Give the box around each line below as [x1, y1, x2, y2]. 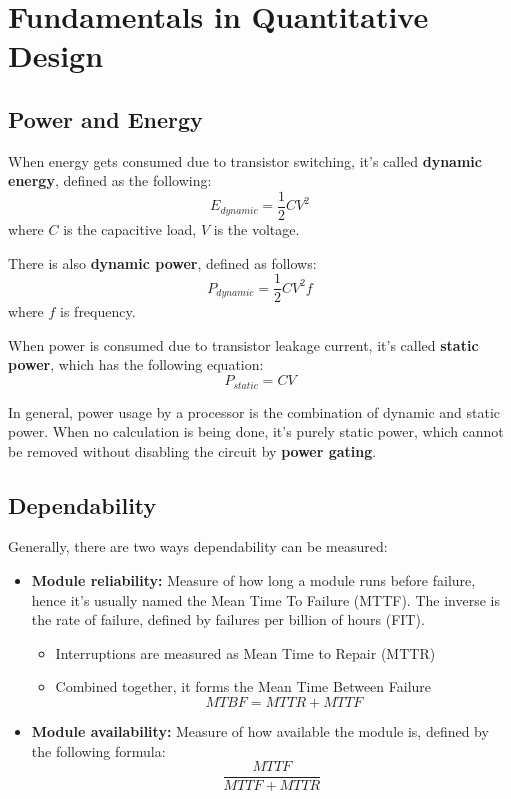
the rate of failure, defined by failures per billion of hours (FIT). [31, 609, 425, 630]
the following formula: [31, 740, 166, 761]
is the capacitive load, [63, 219, 197, 240]
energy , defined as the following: [8, 170, 212, 191]
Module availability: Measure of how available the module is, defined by [31, 721, 489, 742]
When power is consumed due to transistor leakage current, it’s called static [8, 334, 479, 355]
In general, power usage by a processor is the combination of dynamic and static [8, 401, 501, 422]
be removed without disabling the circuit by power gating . [8, 440, 377, 461]
